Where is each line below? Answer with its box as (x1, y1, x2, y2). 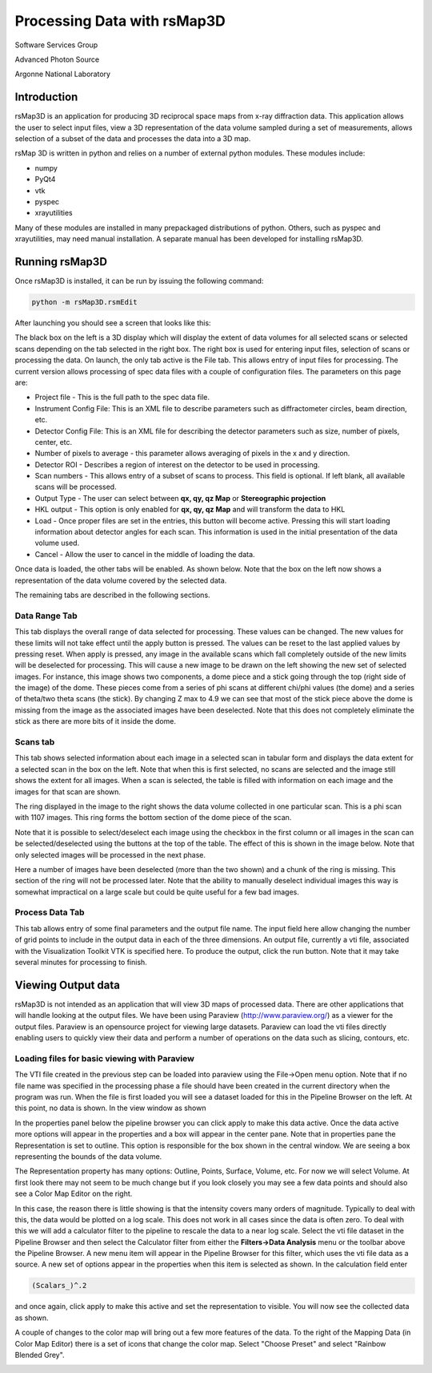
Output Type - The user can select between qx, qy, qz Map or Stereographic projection (34, 493, 326, 503)
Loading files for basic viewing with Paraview (14, 1052, 195, 1064)
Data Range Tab (14, 610, 78, 621)
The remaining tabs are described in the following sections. (14, 590, 211, 600)
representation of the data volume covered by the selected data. (14, 575, 227, 585)
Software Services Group (14, 40, 98, 50)
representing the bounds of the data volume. (14, 1151, 162, 1161)
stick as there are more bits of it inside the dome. (14, 717, 176, 726)
